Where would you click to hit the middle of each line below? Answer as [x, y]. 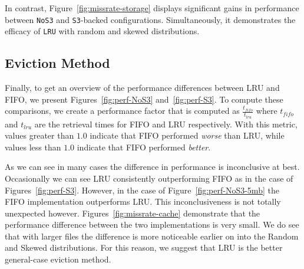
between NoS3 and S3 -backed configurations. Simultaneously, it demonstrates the [150, 19]
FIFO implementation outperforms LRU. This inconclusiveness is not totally [143, 201]
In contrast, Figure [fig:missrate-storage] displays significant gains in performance [152, 8]
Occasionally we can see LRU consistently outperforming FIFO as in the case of [149, 178]
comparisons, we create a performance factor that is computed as [122, 111]
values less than [33, 147]
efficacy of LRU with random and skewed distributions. [102, 31]
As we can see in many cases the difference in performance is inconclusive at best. [152, 167]
